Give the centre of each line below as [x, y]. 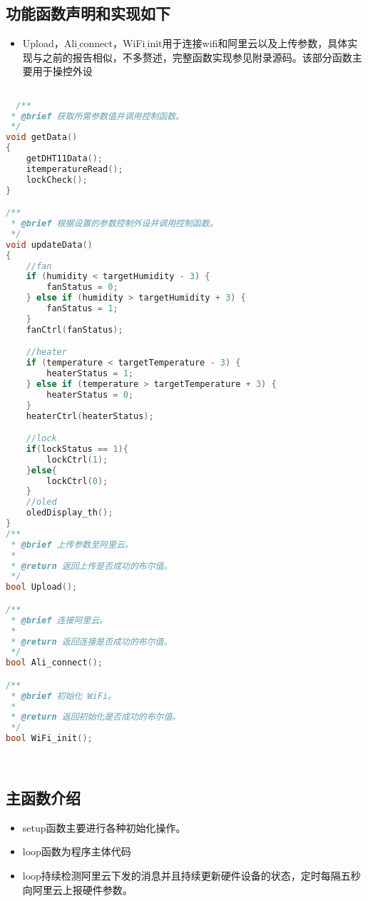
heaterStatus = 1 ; [90, 374]
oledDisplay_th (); [70, 513]
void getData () [42, 137]
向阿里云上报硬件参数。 [77, 889]
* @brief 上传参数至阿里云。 [72, 544]
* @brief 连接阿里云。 [59, 620]
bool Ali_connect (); [55, 663]
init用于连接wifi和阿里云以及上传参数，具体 [247, 43]
